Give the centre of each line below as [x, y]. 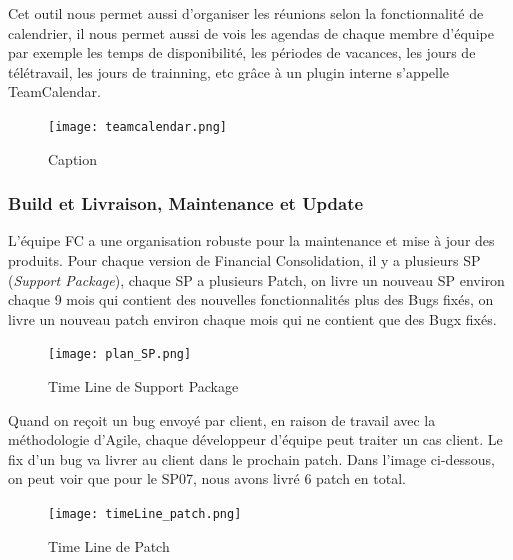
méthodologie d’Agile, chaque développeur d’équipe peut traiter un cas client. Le [255, 439]
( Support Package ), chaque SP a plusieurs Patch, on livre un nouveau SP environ [256, 279]
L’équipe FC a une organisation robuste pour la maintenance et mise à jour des [251, 240]
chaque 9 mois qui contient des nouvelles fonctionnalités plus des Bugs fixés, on [251, 299]
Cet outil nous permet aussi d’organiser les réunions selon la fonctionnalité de [246, 13]
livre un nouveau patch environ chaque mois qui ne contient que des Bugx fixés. [252, 318]
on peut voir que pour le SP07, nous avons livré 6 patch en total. [207, 478]
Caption [73, 158]
